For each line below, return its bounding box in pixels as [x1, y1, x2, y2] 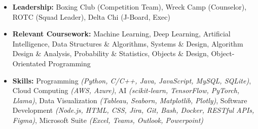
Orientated [12, 58, 46, 68]
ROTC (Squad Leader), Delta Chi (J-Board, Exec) [12, 11, 170, 22]
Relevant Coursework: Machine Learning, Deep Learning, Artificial [12, 28, 231, 39]
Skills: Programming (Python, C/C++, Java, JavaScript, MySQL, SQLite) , [12, 75, 251, 85]
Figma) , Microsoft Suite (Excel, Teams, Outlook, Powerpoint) [12, 114, 204, 125]
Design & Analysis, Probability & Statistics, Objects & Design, [12, 48, 209, 59]
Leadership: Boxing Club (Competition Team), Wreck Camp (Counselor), [12, 2, 247, 12]
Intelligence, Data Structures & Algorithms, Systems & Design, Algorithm [12, 38, 243, 49]
